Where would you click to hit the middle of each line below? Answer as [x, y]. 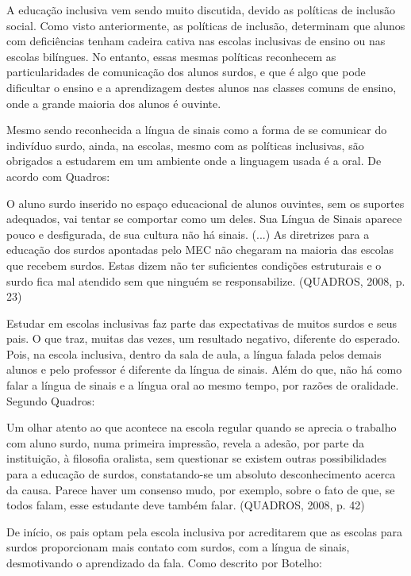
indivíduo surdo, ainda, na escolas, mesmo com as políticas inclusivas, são [185, 145]
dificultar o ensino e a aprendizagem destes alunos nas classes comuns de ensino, [202, 87]
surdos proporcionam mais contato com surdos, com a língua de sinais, [178, 547]
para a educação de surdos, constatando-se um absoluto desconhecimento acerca [201, 474]
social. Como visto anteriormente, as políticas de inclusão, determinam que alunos [206, 25]
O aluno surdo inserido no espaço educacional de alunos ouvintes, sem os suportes [205, 203]
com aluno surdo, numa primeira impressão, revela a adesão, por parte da [185, 442]
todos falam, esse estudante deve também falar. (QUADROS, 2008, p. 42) [186, 505]
